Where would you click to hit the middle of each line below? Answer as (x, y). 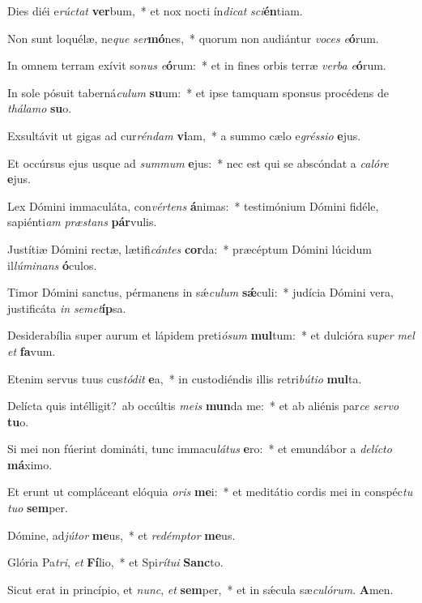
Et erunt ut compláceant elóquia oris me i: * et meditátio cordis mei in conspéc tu (210, 492)
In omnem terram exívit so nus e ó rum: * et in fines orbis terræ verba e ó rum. (197, 65)
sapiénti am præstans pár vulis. (82, 222)
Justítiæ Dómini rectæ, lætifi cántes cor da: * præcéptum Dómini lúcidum (190, 248)
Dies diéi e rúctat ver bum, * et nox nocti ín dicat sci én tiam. (155, 11)
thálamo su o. (40, 108)
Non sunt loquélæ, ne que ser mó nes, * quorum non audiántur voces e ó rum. (193, 38)
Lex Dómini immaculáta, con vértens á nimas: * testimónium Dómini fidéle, (193, 205)
